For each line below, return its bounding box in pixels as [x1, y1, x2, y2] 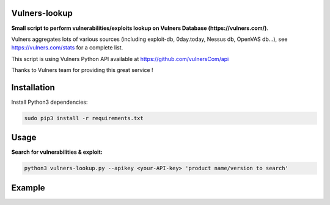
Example [11, 182, 45, 193]
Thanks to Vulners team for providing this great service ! [11, 67, 153, 74]
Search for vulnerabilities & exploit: [11, 148, 103, 156]
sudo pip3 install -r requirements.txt [24, 115, 144, 121]
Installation [11, 82, 55, 93]
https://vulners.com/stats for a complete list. [11, 44, 123, 51]
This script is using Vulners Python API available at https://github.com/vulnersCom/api [11, 55, 229, 62]
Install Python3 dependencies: [11, 98, 88, 106]
